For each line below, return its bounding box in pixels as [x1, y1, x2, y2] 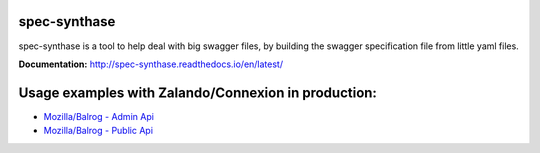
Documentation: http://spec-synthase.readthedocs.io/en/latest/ [18, 58, 284, 70]
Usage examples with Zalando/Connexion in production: [18, 84, 377, 101]
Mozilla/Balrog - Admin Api [43, 110, 155, 122]
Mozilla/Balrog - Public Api [43, 125, 154, 137]
